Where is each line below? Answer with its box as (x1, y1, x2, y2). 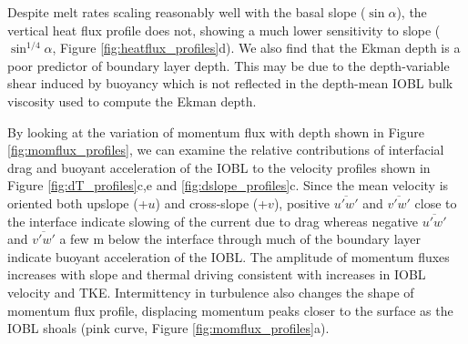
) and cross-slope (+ (155, 193, 269, 212)
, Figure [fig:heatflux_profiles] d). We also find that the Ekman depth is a (52, 38, 461, 57)
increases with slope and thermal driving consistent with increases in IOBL (7, 265, 426, 284)
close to (414, 193, 457, 212)
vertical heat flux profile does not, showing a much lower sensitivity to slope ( (7, 20, 441, 39)
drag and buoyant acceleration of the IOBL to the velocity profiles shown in (7, 157, 431, 177)
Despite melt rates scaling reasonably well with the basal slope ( (7, 3, 366, 21)
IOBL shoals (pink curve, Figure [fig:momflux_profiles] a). (7, 319, 330, 338)
